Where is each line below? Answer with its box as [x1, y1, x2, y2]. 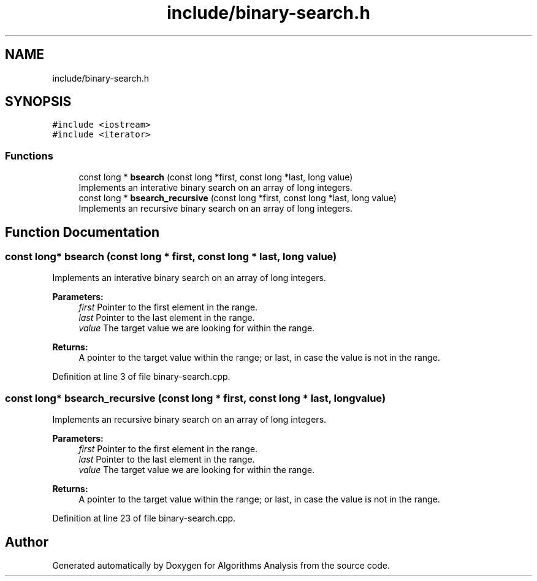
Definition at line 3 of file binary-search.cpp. [52, 371, 230, 382]
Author [5, 534, 48, 550]
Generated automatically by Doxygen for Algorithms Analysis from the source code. [52, 560, 390, 571]
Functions [5, 149, 53, 162]
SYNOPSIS [5, 94, 72, 110]
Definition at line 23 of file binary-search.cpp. [52, 513, 236, 524]
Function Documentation [5, 224, 159, 240]
